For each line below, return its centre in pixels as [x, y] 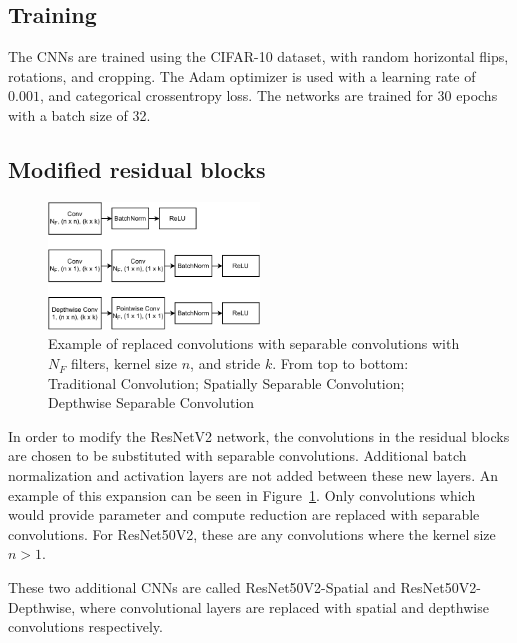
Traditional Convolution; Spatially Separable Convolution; [226, 382]
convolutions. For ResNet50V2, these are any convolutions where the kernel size [252, 533]
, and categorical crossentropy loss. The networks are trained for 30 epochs [268, 95]
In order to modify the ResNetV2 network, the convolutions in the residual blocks [259, 435]
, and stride [225, 363]
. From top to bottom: [340, 363]
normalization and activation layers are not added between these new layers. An [253, 475]
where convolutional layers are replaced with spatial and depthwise [284, 606]
